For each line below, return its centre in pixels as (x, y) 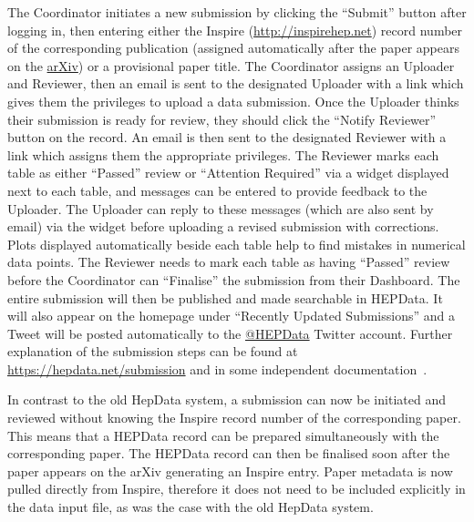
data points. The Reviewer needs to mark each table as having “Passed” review (229, 262)
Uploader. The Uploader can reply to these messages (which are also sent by (221, 208)
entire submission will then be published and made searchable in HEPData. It (225, 297)
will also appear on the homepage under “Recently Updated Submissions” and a (231, 316)
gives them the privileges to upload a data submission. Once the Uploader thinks (233, 101)
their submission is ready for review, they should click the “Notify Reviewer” (222, 119)
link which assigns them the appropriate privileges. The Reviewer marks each (223, 154)
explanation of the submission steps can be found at (153, 351)
